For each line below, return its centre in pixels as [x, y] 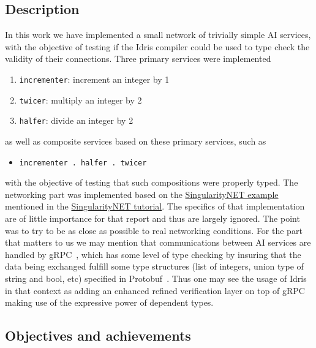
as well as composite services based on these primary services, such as [136, 141]
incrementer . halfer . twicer [83, 163]
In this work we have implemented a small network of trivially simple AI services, [158, 35]
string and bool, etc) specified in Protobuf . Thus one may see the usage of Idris [156, 278]
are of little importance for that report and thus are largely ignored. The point [152, 218]
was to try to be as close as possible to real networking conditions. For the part [154, 230]
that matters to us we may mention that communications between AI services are [158, 242]
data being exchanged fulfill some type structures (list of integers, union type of [154, 266]
